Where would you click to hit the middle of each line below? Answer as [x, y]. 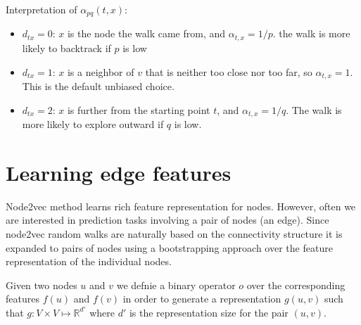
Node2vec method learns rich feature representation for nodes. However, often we [181, 206]
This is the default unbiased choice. [98, 85]
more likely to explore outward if [93, 124]
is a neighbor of [101, 71]
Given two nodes [42, 285]
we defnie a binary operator [176, 285]
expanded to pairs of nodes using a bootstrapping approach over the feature [169, 247]
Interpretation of [42, 9]
